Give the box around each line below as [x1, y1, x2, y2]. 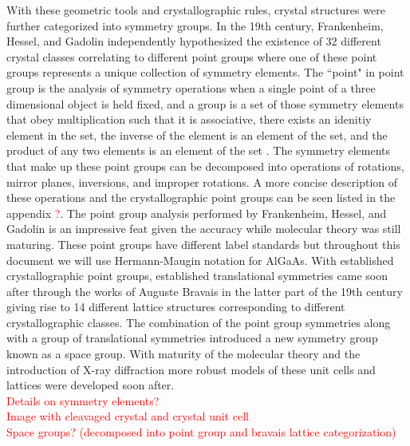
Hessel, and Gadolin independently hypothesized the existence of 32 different [6, 33, 381, 49]
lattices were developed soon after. [6, 377, 175, 393]
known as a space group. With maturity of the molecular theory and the [6, 345, 361, 362]
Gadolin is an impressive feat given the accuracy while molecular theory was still [6, 220, 401, 237]
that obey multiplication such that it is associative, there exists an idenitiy [6, 111, 372, 128]
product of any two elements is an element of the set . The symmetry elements [6, 142, 391, 159]
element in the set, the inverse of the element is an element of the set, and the [6, 126, 388, 143]
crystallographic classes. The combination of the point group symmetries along [6, 314, 391, 330]
